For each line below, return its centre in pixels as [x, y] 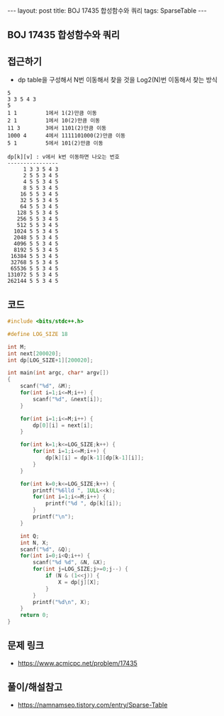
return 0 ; [35, 615]
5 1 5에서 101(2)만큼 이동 [55, 143]
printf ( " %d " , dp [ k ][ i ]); [83, 504]
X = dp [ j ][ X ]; [79, 582]
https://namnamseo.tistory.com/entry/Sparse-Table [93, 705]
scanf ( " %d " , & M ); [46, 386]
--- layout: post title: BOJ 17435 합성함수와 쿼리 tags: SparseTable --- [107, 11]
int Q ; [30, 536]
